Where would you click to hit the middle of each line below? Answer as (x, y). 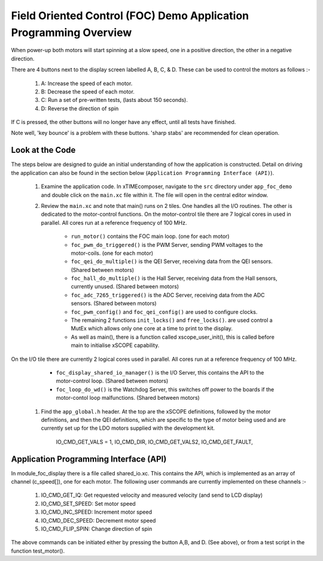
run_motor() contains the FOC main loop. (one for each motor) (150, 236)
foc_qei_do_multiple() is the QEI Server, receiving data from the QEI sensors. (172, 261)
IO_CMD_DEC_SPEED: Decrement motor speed (98, 520)
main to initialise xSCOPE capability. (115, 345)
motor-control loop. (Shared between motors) (112, 381)
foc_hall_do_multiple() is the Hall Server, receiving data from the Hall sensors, (174, 278)
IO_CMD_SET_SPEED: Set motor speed (88, 503)
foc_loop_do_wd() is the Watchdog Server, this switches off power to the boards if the (165, 389)
